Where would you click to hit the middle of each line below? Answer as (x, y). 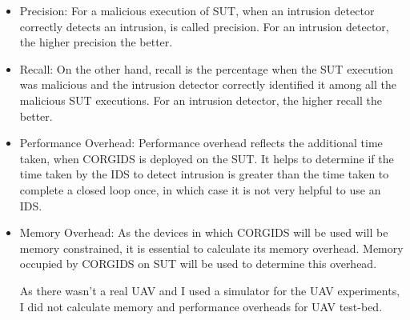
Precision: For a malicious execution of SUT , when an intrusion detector (197, 10)
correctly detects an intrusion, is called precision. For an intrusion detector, (204, 26)
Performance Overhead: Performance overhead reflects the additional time (201, 143)
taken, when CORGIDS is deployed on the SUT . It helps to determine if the (207, 158)
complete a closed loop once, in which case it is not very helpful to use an (200, 189)
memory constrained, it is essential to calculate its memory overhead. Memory (211, 248)
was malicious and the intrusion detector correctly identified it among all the (208, 84)
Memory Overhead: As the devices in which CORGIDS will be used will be (204, 232)
